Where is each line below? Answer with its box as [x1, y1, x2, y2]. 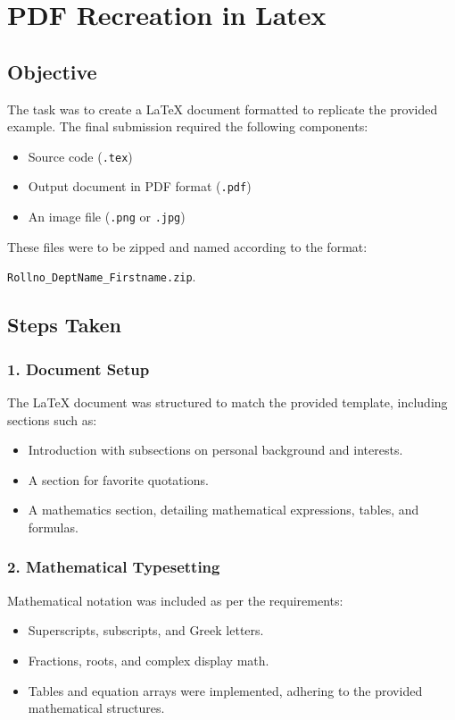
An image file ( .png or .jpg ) [28, 207, 186, 226]
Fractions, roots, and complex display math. [28, 650, 269, 669]
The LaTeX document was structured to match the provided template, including [7, 392, 448, 411]
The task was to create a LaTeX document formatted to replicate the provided [7, 99, 438, 118]
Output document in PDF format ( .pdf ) [28, 177, 252, 196]
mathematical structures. [28, 699, 165, 717]
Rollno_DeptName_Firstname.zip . [7, 267, 196, 286]
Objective [7, 57, 97, 85]
